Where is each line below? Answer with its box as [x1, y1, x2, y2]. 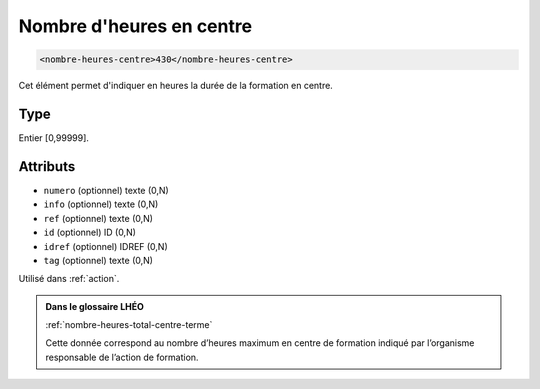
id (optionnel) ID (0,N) [43, 226, 137, 239]
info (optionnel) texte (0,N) [43, 198, 159, 210]
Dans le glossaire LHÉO [45, 300, 145, 312]
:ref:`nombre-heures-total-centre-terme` [45, 319, 213, 331]
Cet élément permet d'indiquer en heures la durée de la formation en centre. [18, 80, 334, 92]
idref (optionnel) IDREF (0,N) [43, 240, 169, 252]
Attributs [18, 158, 76, 175]
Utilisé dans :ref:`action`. [18, 273, 120, 285]
